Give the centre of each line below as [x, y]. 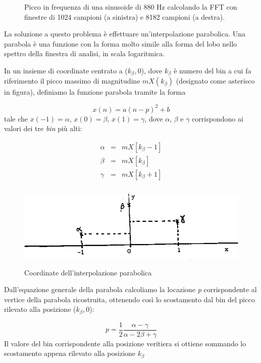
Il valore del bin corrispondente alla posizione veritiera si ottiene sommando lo [125, 343]
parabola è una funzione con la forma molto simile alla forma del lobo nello [121, 43]
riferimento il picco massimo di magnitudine [72, 81]
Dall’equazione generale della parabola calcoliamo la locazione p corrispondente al [130, 289]
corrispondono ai [218, 118]
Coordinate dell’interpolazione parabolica [88, 272]
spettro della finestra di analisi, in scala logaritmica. [85, 53]
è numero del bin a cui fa [213, 70]
